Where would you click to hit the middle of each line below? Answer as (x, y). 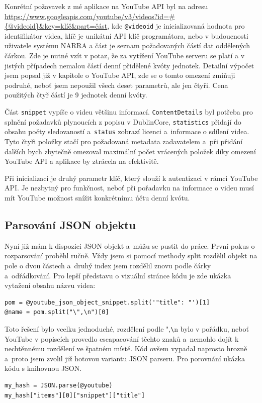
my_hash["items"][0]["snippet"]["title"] (75, 395)
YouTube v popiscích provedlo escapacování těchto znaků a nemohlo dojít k (122, 338)
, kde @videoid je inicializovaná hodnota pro (176, 26)
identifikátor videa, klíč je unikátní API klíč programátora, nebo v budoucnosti (126, 35)
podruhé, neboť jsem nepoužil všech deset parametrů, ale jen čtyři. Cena (116, 85)
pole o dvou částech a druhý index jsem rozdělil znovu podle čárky (108, 265)
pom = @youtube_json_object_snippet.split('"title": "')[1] (107, 302)
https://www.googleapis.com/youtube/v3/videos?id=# (90, 16)
